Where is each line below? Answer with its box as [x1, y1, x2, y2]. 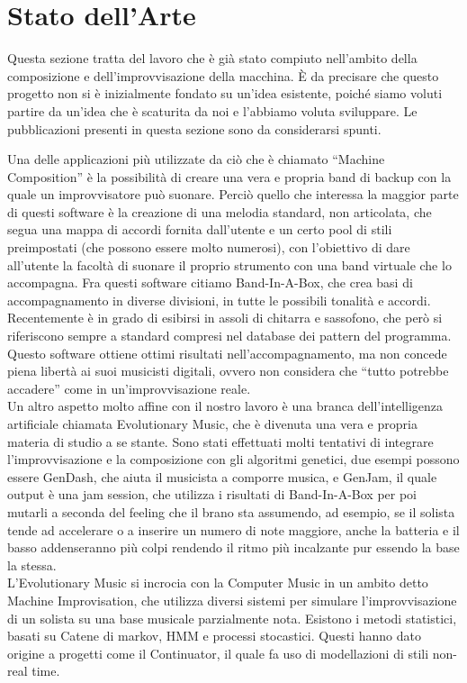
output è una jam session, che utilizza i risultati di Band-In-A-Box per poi [7, 485, 417, 504]
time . [31, 661, 60, 680]
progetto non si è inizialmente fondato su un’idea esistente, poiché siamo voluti [7, 84, 443, 103]
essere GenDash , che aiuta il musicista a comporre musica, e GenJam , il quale [7, 467, 437, 486]
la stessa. [7, 555, 57, 574]
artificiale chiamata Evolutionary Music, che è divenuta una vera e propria [7, 414, 418, 433]
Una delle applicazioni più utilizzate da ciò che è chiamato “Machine [7, 150, 385, 168]
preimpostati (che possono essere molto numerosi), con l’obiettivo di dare [7, 238, 410, 257]
